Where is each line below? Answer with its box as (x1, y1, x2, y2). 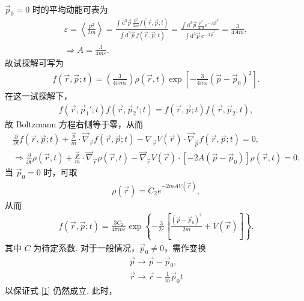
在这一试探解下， (5, 89, 72, 102)
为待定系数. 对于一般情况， (33, 241, 139, 254)
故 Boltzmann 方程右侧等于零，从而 (5, 117, 144, 130)
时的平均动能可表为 (32, 2, 108, 15)
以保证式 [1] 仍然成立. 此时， (5, 284, 117, 296)
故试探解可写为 (5, 56, 64, 69)
